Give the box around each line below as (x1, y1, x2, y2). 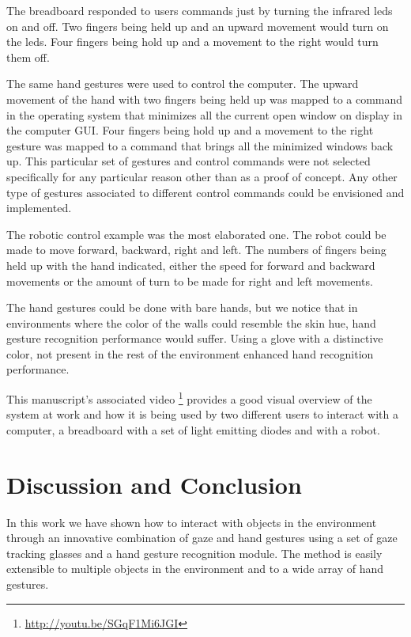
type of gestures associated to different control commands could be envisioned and (6, 184, 405, 200)
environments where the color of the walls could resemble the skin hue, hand (6, 314, 376, 331)
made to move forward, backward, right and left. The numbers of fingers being (6, 241, 386, 258)
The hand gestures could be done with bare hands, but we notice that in (6, 299, 358, 316)
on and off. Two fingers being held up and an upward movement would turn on (6, 17, 389, 34)
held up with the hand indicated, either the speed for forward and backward (6, 256, 375, 273)
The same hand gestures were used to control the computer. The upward (6, 75, 359, 92)
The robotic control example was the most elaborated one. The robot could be (6, 226, 386, 242)
